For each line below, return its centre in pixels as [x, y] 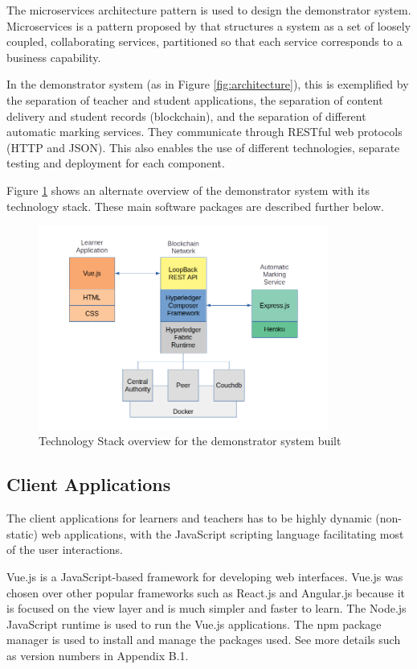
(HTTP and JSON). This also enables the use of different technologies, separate [203, 147]
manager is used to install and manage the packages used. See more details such [204, 640]
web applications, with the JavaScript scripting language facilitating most [223, 533]
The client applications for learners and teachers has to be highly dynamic [189, 518]
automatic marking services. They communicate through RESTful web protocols [204, 132]
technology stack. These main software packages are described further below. [195, 206]
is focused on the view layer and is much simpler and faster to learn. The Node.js [206, 608]
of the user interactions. [65, 549]
